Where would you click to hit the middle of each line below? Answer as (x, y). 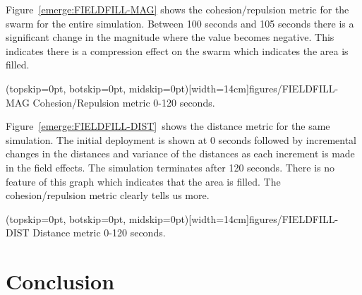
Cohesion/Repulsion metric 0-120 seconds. (124, 102)
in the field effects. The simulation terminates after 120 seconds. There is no (170, 167)
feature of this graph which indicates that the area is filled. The (143, 181)
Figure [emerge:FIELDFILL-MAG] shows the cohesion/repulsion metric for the (177, 9)
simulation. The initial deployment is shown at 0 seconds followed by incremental (181, 139)
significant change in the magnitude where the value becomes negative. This (170, 37)
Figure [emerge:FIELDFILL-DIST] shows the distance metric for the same (168, 126)
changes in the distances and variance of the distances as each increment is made (180, 153)
